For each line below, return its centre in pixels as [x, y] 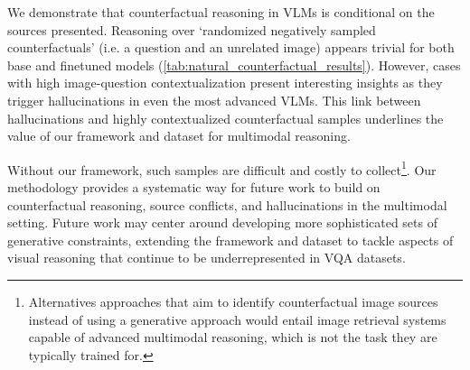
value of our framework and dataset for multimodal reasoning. [179, 136]
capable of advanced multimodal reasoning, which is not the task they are [233, 337]
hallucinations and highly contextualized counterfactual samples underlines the [226, 118]
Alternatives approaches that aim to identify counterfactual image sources [233, 301]
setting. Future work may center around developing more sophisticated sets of [222, 222]
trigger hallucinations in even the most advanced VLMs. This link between [214, 100]
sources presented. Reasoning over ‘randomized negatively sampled [192, 29]
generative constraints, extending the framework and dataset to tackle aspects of [230, 240]
